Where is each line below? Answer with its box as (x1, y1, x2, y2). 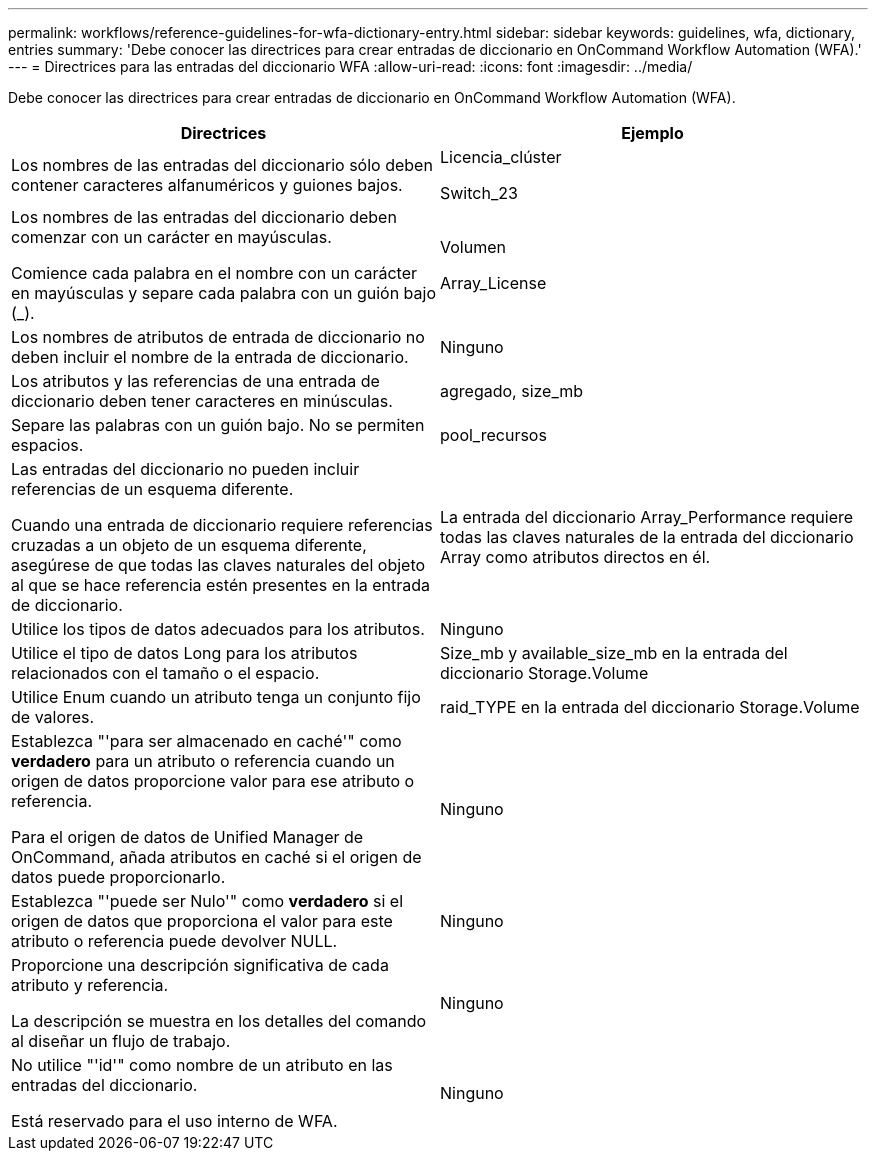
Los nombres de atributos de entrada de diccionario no (11, 327, 425, 347)
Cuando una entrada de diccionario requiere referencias (11, 515, 433, 535)
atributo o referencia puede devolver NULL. (11, 931, 338, 951)
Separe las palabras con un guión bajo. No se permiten (11, 415, 425, 435)
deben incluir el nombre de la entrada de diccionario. (11, 347, 409, 367)
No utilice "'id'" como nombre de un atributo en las (11, 1055, 393, 1075)
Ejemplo (621, 123, 684, 143)
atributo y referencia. (11, 975, 169, 995)
